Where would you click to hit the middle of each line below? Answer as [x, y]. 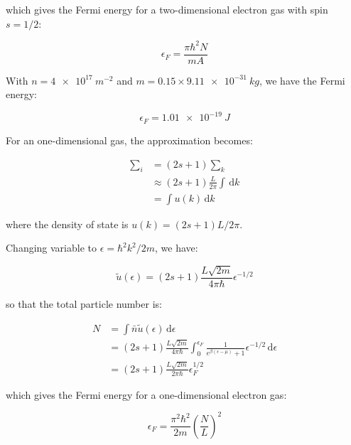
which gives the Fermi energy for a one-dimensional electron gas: [146, 394]
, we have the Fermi [302, 80]
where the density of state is [67, 224]
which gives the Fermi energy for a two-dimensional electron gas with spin [167, 9]
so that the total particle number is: [84, 303]
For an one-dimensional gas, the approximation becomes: [129, 140]
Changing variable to [52, 248]
